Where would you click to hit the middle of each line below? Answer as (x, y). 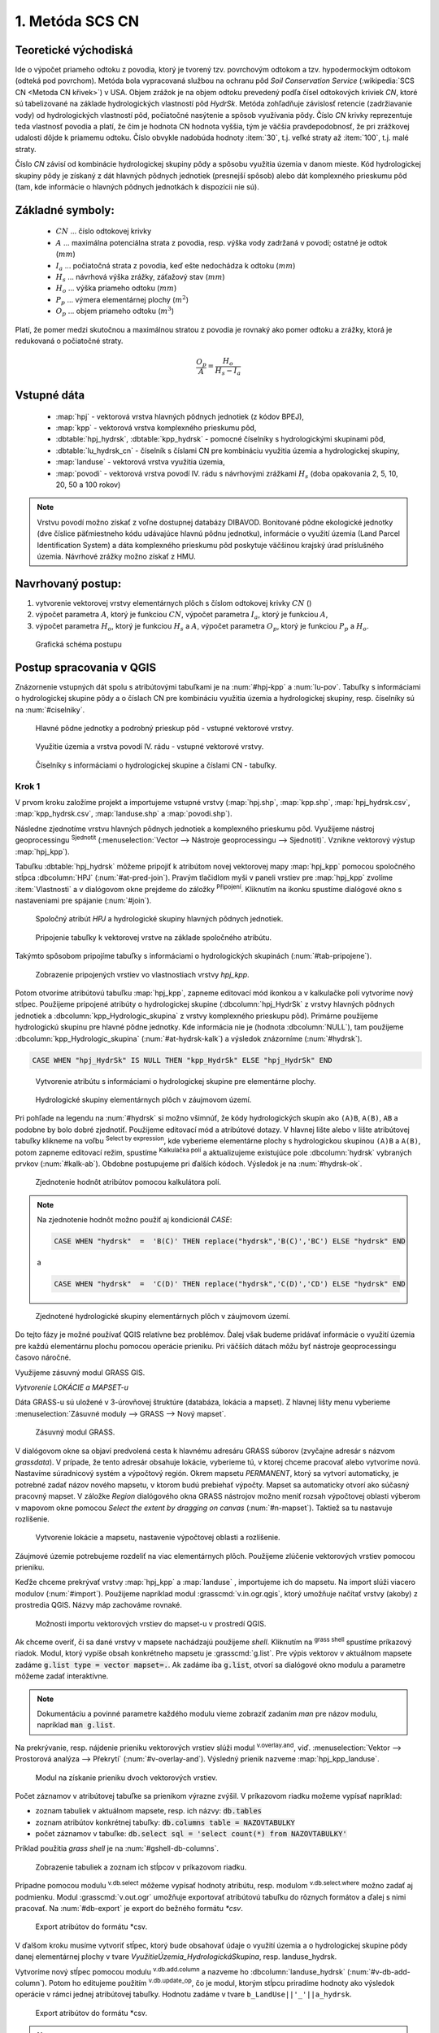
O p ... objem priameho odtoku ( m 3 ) (115, 311)
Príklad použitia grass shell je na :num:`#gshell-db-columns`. (117, 1848)
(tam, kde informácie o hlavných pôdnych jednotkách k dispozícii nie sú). (137, 186)
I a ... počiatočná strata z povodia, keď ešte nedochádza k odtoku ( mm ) (176, 266)
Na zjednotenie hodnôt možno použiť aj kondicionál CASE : (135, 1220)
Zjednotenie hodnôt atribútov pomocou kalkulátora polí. (128, 1182)
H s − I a (228, 372)
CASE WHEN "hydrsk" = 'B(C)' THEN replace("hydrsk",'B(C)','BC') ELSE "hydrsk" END (230, 1241)
